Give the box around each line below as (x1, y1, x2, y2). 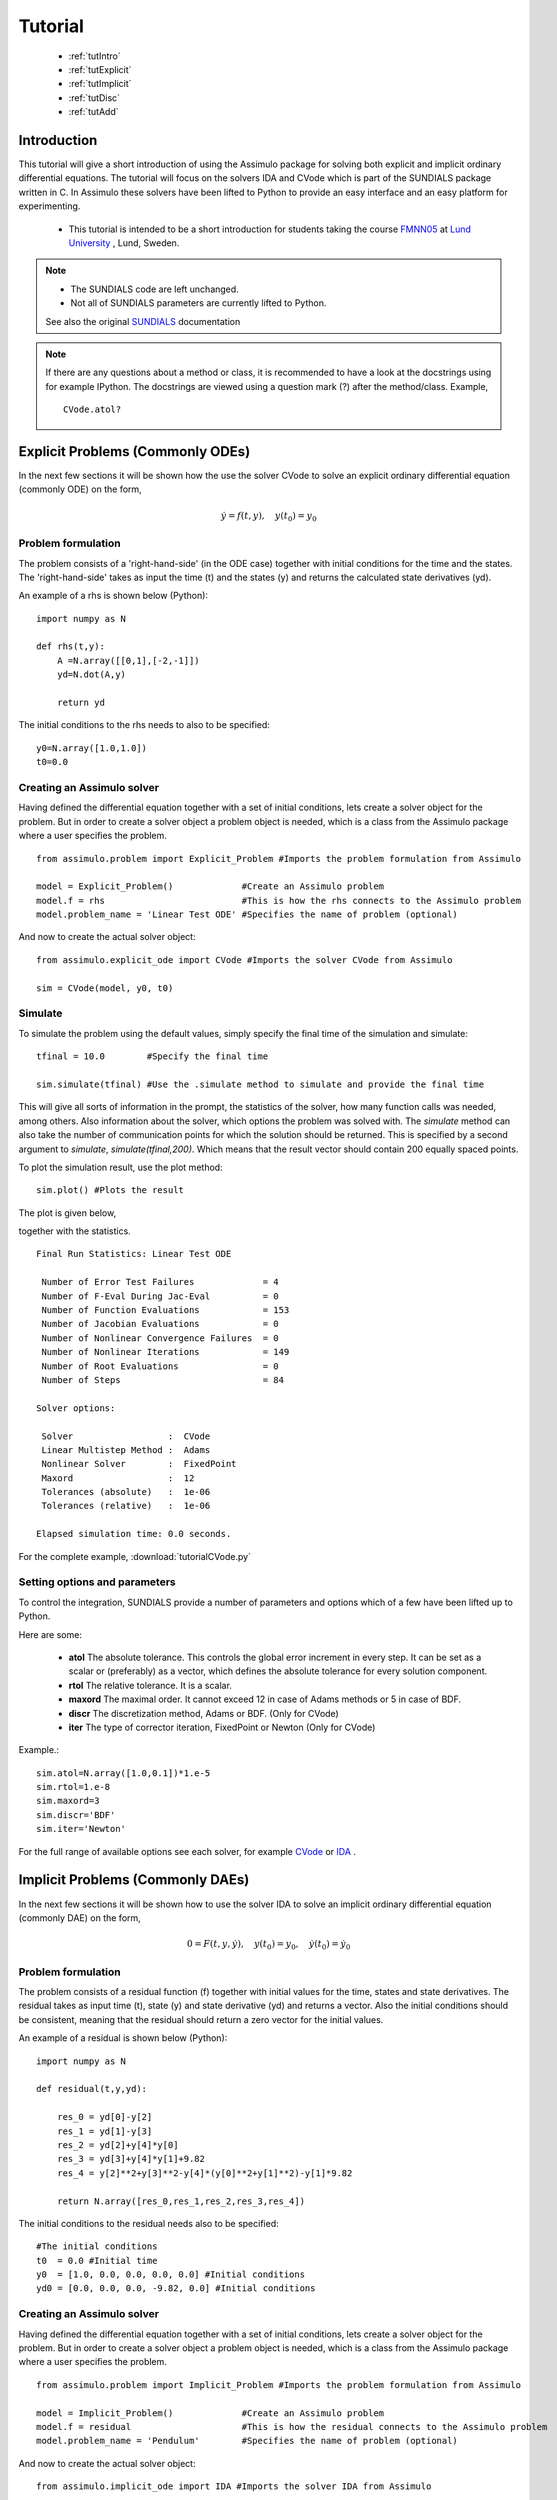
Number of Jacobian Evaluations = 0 (41, 1318, 279, 1330)
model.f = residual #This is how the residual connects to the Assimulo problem (36, 2421, 548, 2432)
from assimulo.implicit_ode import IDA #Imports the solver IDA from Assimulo (36, 2481, 432, 2492)
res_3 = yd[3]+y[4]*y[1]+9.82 (56, 2153, 205, 2165)
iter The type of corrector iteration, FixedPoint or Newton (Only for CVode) (68, 1721, 376, 1733)
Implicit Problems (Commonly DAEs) (18, 1871, 250, 1889)
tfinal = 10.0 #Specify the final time (36, 1051, 269, 1062)
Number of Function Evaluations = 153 (41, 1305, 290, 1316)
